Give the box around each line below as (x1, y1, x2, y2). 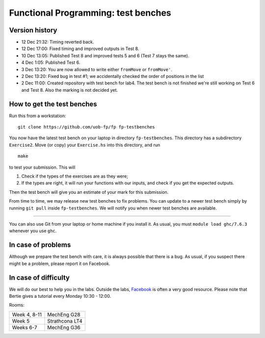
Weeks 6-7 (12, 324, 38, 331)
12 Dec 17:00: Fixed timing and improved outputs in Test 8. (21, 46, 139, 52)
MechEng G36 (47, 324, 80, 331)
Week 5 (12, 317, 30, 324)
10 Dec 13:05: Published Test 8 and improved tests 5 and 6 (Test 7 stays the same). (21, 52, 189, 58)
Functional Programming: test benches (9, 7, 171, 18)
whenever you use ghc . (9, 228, 57, 234)
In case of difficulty (9, 273, 70, 282)
